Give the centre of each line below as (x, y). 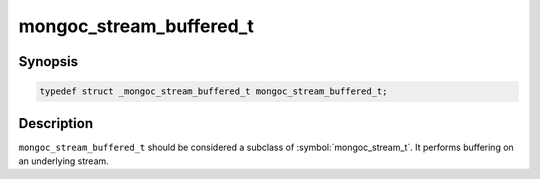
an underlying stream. (63, 161)
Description (56, 123)
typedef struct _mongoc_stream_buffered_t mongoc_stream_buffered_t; (213, 91)
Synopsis (48, 61)
